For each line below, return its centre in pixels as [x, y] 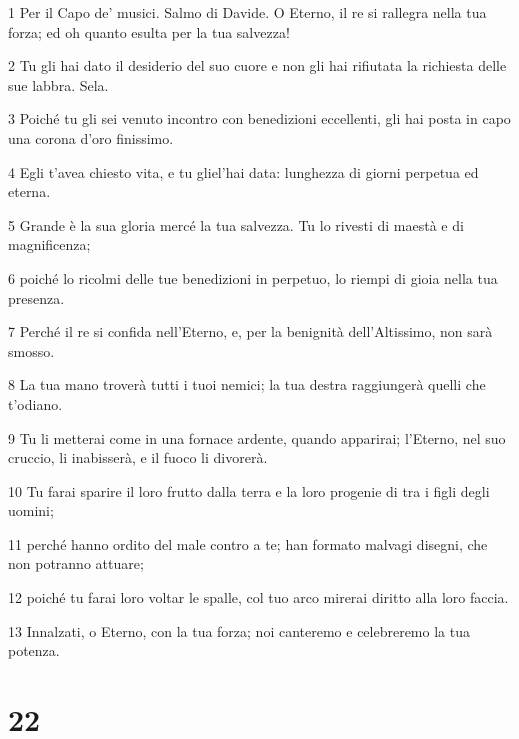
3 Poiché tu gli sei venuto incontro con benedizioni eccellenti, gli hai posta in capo [259, 118]
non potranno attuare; [76, 563]
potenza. [34, 650]
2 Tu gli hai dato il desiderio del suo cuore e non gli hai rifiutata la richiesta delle [257, 65]
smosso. [31, 350]
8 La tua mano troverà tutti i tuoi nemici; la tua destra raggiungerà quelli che [247, 384]
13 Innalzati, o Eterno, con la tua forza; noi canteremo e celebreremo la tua [239, 630]
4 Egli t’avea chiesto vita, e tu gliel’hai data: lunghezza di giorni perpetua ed [243, 171]
